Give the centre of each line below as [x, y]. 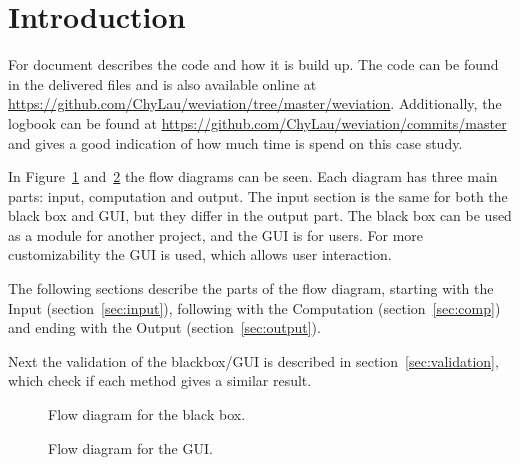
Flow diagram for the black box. [147, 414]
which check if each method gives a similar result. [160, 380]
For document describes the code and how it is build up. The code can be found [253, 64]
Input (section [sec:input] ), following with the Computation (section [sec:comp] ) [254, 307]
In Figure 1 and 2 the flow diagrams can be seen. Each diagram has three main [253, 176]
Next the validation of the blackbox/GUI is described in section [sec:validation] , [253, 360]
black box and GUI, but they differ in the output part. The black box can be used [260, 215]
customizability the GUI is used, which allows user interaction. [200, 254]
